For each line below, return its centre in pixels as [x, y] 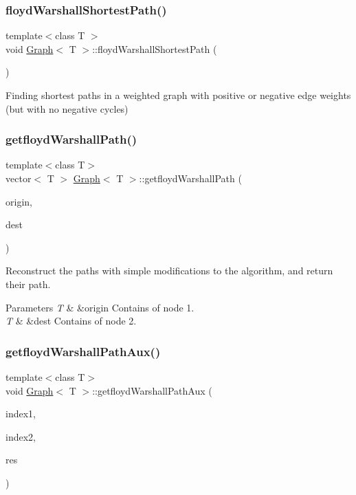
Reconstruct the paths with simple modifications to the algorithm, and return [169, 271]
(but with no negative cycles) [67, 108]
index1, [21, 414]
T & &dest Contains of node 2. [71, 321]
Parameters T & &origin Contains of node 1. [100, 307]
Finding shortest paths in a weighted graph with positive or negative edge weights [178, 95]
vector [19, 178]
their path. [28, 284]
